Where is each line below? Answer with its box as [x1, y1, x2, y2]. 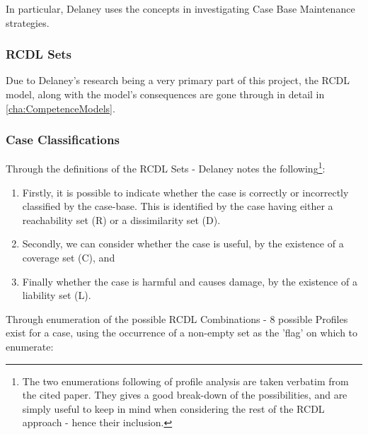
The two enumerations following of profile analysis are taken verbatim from [22, 373, 349, 388]
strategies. [6, 15, 50, 30]
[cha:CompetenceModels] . [6, 100, 115, 115]
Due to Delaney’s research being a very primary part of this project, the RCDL [6, 73, 350, 88]
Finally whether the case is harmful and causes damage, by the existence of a [22, 274, 357, 288]
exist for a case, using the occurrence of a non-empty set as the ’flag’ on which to [6, 325, 358, 340]
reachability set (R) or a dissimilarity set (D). [22, 212, 221, 227]
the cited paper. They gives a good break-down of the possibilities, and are [22, 387, 347, 402]
